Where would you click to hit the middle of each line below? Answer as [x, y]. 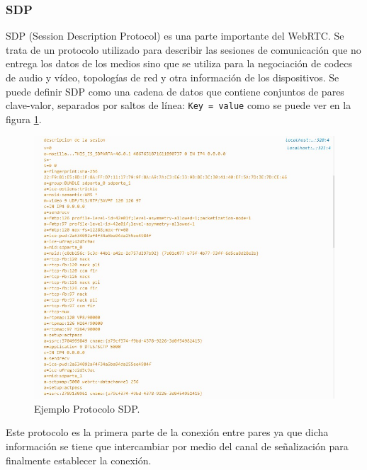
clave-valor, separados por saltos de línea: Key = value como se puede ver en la [179, 105]
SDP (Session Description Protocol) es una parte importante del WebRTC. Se [175, 36]
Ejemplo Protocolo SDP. [87, 408]
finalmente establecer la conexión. [79, 460]
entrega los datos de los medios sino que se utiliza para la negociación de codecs [179, 63]
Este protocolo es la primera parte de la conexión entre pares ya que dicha [167, 432]
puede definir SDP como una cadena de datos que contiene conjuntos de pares [175, 91]
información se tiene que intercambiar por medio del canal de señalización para [177, 446]
